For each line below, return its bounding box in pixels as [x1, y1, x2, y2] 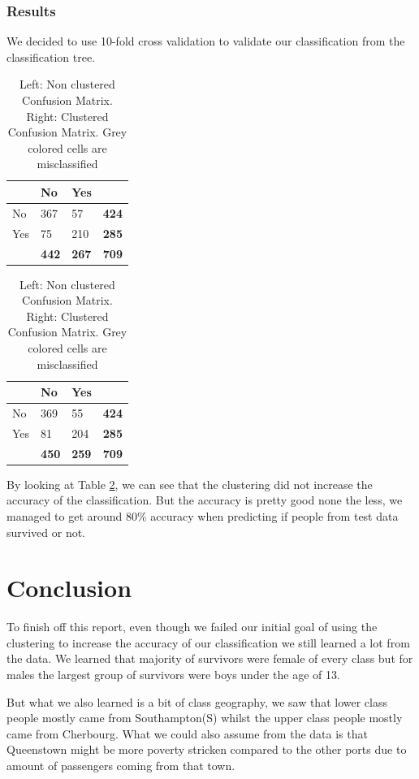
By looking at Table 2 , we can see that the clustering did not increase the [6, 475, 373, 492]
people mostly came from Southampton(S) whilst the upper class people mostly [6, 709, 403, 726]
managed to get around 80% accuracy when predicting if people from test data [6, 507, 399, 524]
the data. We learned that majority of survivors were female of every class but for [6, 650, 413, 667]
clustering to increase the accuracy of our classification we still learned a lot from [6, 634, 410, 651]
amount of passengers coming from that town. [6, 757, 235, 774]
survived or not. [6, 523, 86, 540]
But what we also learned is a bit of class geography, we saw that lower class [6, 693, 387, 710]
